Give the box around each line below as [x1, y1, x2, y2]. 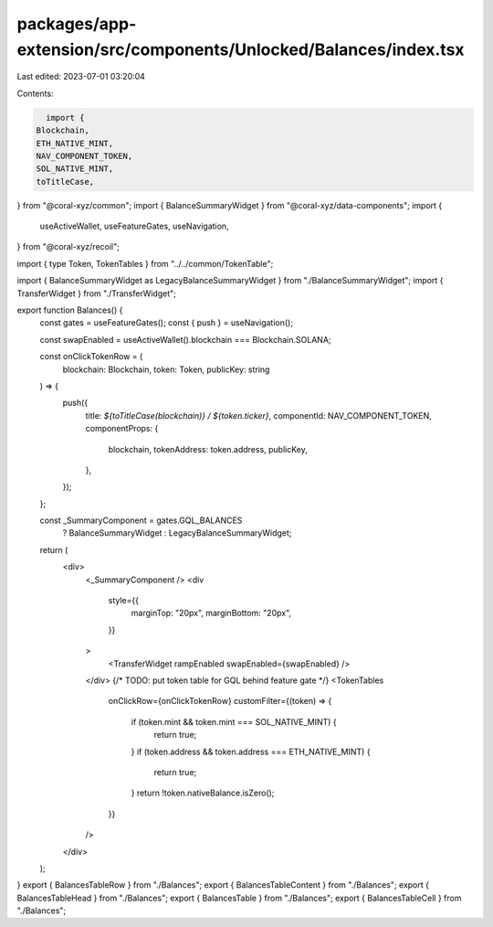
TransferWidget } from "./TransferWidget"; [16, 288, 177, 299]
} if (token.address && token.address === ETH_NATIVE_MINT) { [131, 746, 371, 757]
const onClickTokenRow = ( [39, 351, 143, 362]
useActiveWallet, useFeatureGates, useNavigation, [39, 220, 229, 232]
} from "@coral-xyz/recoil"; [16, 241, 121, 252]
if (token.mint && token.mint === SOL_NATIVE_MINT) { [131, 716, 337, 727]
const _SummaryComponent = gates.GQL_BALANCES [39, 515, 243, 526]
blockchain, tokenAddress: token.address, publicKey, [108, 443, 308, 454]
